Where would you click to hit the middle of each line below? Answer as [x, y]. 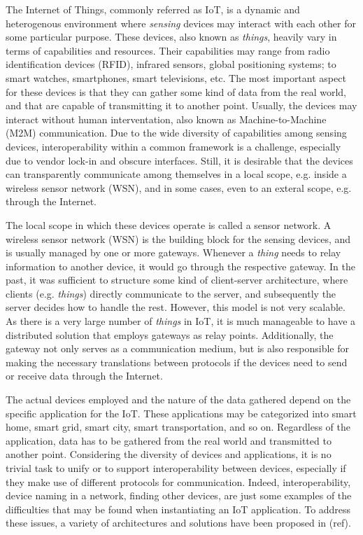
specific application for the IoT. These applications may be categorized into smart [181, 413]
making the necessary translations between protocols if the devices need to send [177, 362]
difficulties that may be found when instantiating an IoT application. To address [178, 509]
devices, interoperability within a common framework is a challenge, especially [173, 146]
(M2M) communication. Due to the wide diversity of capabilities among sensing [176, 133]
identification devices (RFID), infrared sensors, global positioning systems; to [171, 64]
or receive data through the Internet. [84, 376]
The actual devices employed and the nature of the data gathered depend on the [178, 399]
